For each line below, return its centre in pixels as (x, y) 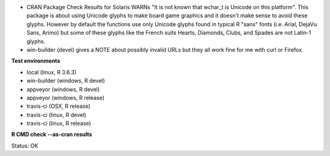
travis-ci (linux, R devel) (57, 115)
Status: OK (25, 146)
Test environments (36, 61)
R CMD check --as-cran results (52, 135)
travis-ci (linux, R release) (59, 123)
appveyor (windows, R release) (66, 97)
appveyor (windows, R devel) (63, 89)
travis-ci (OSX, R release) (59, 106)
